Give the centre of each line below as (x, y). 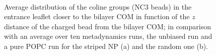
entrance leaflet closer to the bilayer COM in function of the (97, 16)
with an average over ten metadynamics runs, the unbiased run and (108, 36)
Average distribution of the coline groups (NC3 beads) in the (98, 6)
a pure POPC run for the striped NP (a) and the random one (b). (106, 46)
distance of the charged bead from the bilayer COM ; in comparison (107, 26)
